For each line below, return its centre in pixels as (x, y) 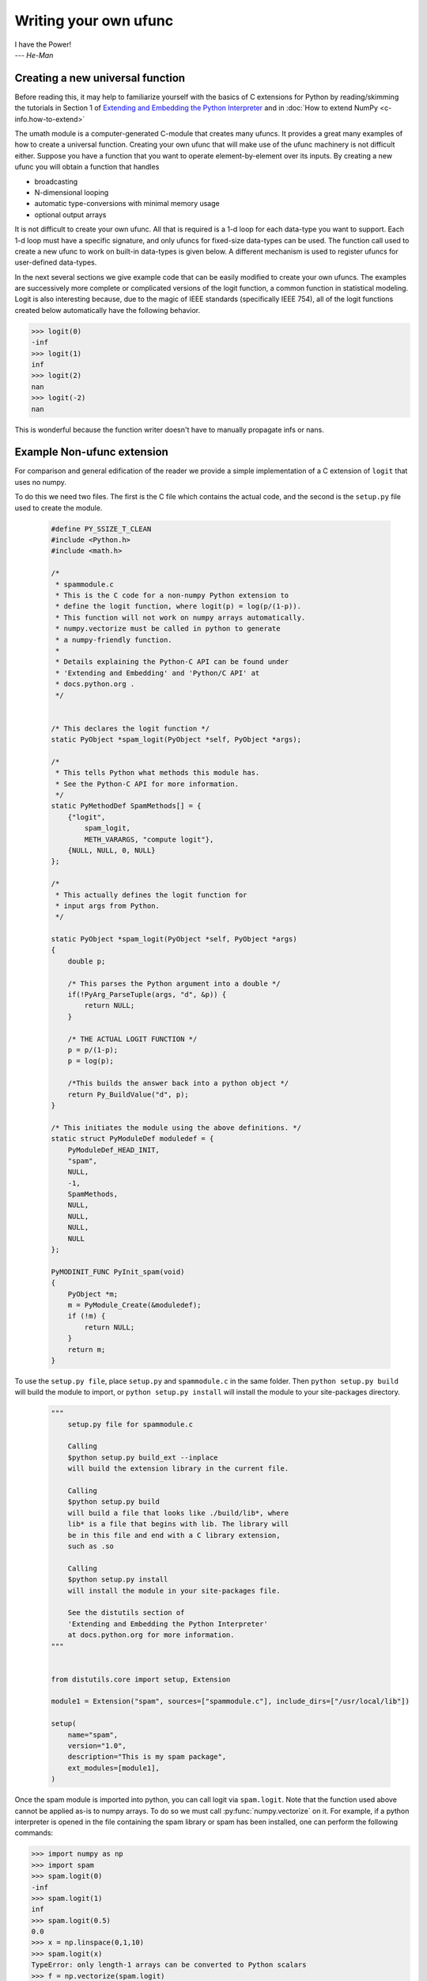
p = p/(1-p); (93, 1050)
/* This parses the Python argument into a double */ (174, 983)
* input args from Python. (108, 906)
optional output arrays (70, 215)
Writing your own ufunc (94, 21)
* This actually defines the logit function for (151, 895)
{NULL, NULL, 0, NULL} (111, 850)
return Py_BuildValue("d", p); (128, 1094)
